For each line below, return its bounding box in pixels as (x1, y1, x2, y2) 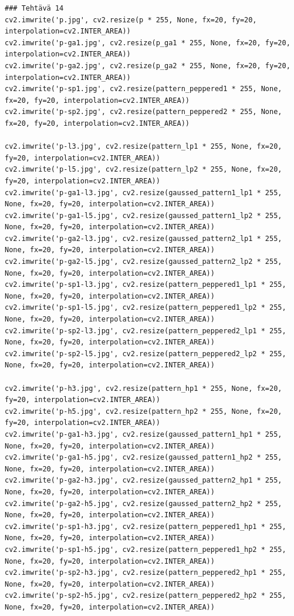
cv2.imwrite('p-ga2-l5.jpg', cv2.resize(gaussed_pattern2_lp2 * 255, (5, 257, 282, 266)
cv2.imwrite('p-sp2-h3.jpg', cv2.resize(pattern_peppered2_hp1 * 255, (5, 568, 286, 577)
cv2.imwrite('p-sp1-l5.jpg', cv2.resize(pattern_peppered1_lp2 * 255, (5, 303, 286, 312)
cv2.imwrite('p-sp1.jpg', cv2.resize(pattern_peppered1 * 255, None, (5, 85, 282, 93)
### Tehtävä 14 (5, 4, 64, 12)
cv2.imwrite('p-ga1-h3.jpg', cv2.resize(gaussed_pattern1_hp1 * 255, (5, 430, 282, 438)
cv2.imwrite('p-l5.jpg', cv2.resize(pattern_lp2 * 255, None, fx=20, (5, 165, 282, 174)
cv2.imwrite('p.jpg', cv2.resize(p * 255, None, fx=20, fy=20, (5, 15, 257, 24)
